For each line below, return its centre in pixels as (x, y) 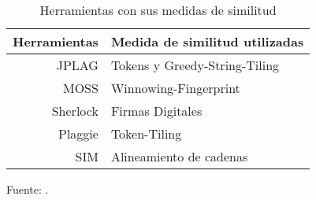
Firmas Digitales (156, 111)
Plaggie (78, 133)
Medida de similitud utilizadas (207, 41)
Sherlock (75, 111)
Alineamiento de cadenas (179, 156)
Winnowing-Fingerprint (175, 88)
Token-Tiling (146, 133)
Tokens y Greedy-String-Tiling (195, 65)
